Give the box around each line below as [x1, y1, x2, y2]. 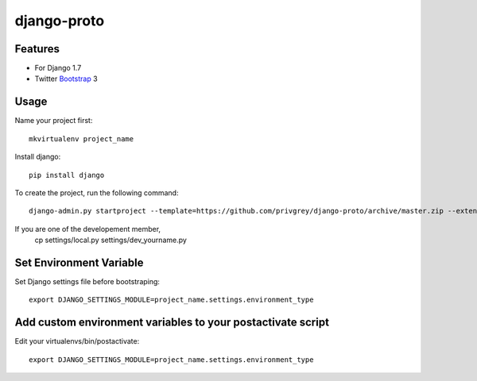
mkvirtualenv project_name [29, 134, 134, 143]
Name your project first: [14, 116, 93, 125]
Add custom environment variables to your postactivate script [14, 316, 330, 329]
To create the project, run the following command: [14, 187, 179, 198]
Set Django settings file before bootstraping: [14, 277, 161, 286]
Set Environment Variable [14, 256, 144, 269]
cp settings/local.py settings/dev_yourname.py [34, 235, 187, 245]
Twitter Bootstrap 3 [34, 74, 99, 83]
